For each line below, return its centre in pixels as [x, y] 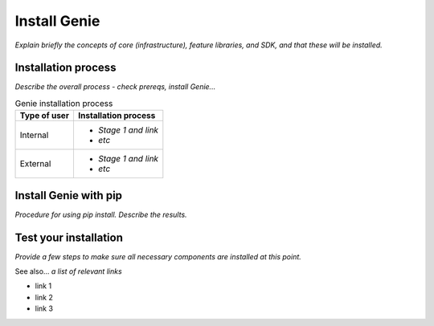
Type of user [45, 116]
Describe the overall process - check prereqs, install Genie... [115, 87]
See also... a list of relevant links [68, 271]
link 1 [43, 286]
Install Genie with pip [69, 196]
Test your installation [69, 237]
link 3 [44, 308]
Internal [34, 135]
